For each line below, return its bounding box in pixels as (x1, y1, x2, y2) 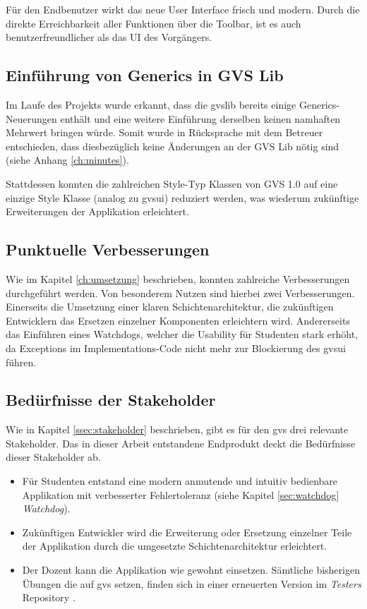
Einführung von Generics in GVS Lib (6, 64, 284, 86)
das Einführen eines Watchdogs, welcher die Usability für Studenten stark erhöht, (6, 327, 358, 342)
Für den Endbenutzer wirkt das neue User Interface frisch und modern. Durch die (6, 2, 360, 16)
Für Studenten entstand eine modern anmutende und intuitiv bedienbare (22, 474, 338, 488)
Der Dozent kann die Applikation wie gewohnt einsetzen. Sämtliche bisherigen (22, 562, 360, 577)
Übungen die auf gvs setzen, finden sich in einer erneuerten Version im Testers (22, 576, 361, 591)
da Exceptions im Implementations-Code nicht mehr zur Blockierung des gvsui (6, 340, 346, 355)
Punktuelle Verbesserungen (6, 239, 210, 260)
